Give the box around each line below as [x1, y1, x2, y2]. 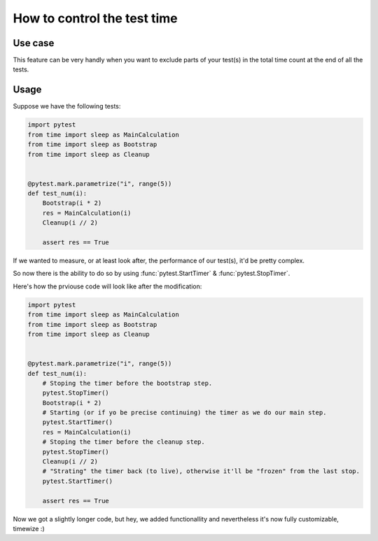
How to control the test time [13, 10, 178, 26]
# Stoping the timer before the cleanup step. [42, 438, 206, 446]
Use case [13, 37, 55, 49]
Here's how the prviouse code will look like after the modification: [13, 282, 202, 290]
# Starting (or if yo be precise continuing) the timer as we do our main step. [42, 409, 327, 416]
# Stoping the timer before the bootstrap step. [42, 379, 213, 387]
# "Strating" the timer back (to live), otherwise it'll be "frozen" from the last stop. [42, 468, 360, 475]
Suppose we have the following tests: [13, 102, 121, 111]
